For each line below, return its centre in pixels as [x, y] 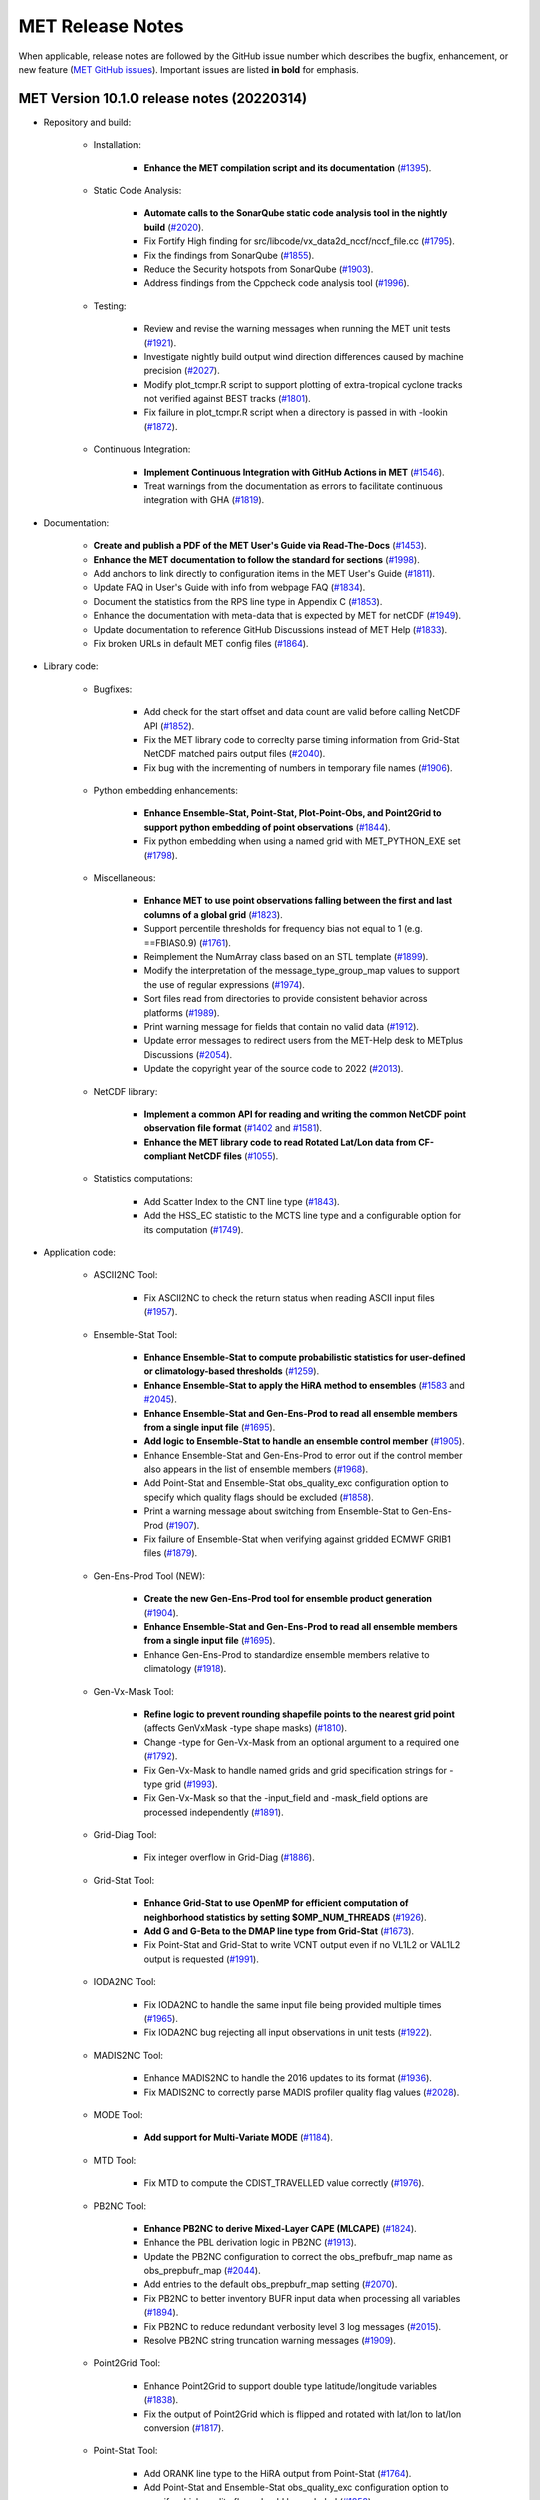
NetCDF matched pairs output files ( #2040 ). [234, 754]
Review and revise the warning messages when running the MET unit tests [297, 329]
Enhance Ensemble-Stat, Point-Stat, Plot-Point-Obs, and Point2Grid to [292, 813]
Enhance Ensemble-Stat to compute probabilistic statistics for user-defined [304, 1357]
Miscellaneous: [124, 878]
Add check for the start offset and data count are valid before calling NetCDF [302, 712]
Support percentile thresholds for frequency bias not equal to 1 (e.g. [283, 929]
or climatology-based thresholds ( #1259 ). [231, 1371]
